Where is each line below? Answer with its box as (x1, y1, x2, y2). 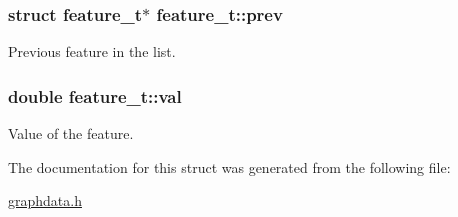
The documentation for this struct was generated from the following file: (8, 156, 451, 177)
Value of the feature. (8, 123, 134, 144)
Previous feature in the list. (8, 41, 176, 62)
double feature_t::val (8, 83, 182, 108)
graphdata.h (8, 190, 82, 211)
